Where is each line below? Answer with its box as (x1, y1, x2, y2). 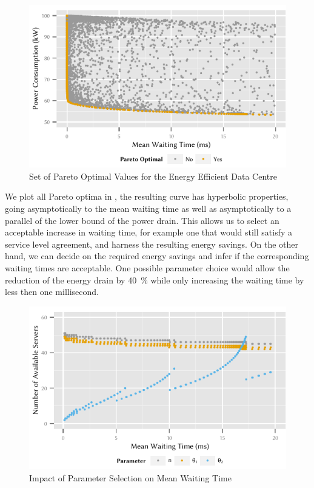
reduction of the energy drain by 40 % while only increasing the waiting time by (5, 273, 304, 286)
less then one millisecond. (5, 285, 99, 298)
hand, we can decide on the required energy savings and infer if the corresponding (5, 249, 309, 262)
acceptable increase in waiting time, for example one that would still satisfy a (5, 226, 293, 239)
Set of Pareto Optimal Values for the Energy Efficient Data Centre (29, 169, 277, 182)
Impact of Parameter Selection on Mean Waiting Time (29, 471, 232, 484)
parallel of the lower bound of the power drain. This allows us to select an (5, 214, 279, 226)
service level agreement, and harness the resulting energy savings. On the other (5, 237, 299, 250)
